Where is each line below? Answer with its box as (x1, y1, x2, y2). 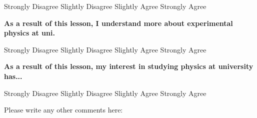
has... (4, 70, 22, 81)
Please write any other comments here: (4, 104, 123, 115)
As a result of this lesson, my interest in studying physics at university (4, 61, 253, 71)
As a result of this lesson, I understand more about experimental (4, 17, 233, 28)
